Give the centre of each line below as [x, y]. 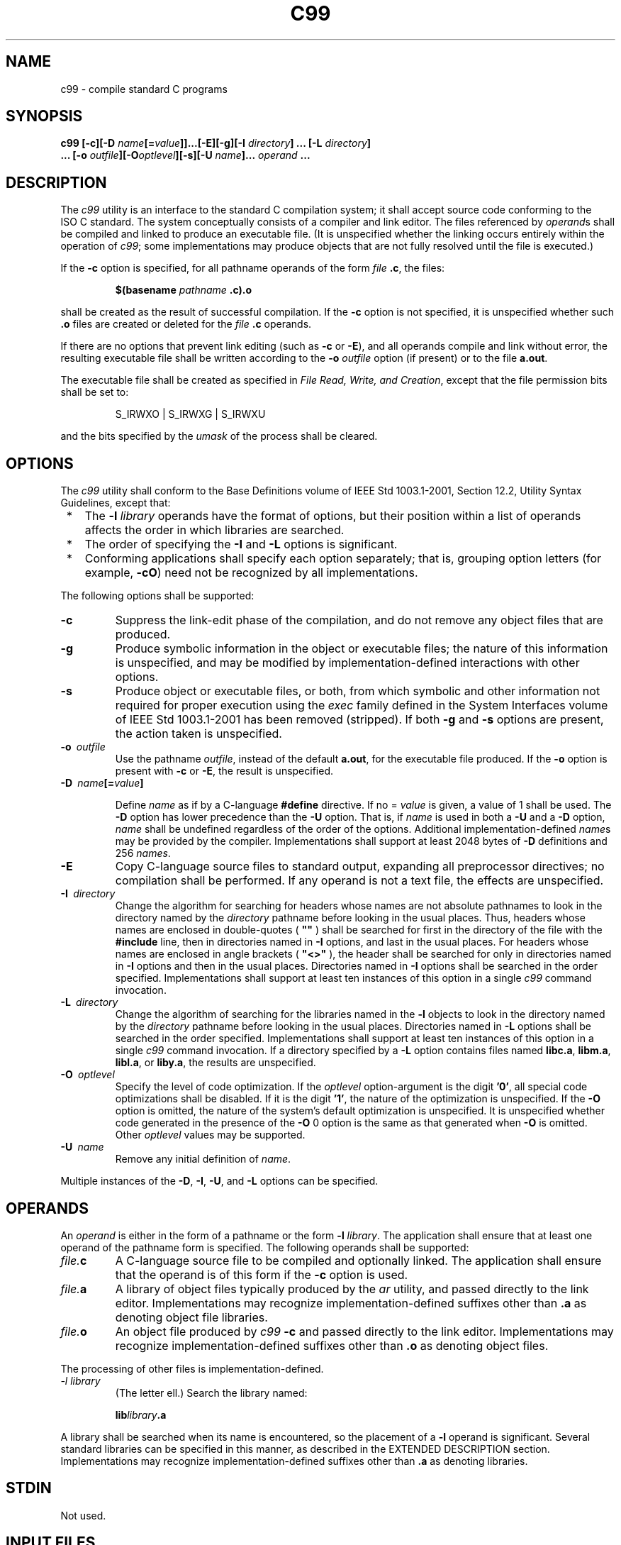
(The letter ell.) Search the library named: [211, 1392]
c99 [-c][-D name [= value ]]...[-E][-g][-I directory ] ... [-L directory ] [216, 143]
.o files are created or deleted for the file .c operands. [186, 324]
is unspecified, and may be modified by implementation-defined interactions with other [347, 663]
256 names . [143, 853]
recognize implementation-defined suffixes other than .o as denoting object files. [332, 1345]
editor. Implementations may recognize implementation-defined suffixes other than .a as [351, 1303]
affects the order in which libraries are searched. [214, 530]
